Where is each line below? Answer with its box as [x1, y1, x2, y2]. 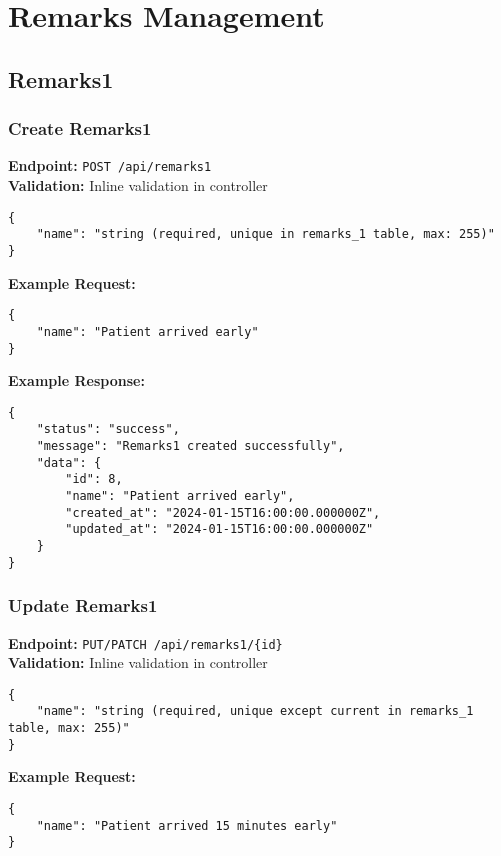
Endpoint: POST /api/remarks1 [8, 155, 212, 176]
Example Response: [8, 370, 145, 391]
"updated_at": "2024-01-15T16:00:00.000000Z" [65, 522, 374, 537]
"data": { [36, 455, 102, 470]
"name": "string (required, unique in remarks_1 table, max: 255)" [36, 227, 495, 242]
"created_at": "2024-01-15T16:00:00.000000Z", [65, 505, 381, 520]
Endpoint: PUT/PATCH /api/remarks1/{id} [8, 632, 283, 653]
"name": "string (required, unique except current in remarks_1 [36, 704, 474, 719]
